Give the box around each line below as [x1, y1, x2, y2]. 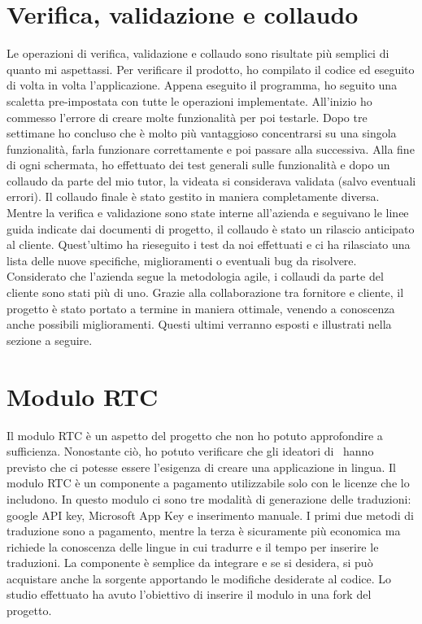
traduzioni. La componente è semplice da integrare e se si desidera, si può [7, 554, 373, 571]
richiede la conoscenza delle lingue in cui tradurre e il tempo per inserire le [7, 538, 379, 555]
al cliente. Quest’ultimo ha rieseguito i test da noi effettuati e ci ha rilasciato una [7, 236, 411, 253]
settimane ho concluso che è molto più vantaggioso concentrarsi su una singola [7, 124, 397, 142]
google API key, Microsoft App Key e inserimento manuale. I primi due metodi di [7, 506, 414, 523]
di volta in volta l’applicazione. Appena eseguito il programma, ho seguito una [7, 76, 398, 94]
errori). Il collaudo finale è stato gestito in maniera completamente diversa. [7, 188, 380, 205]
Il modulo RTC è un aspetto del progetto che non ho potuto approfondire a [7, 426, 383, 443]
